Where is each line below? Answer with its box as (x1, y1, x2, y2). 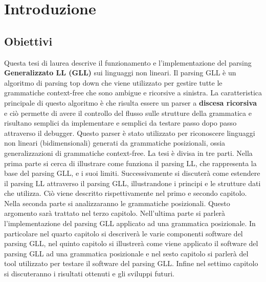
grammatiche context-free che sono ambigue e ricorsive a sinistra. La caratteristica (4, 87, 262, 98)
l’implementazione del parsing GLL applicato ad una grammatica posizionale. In (4, 218, 256, 229)
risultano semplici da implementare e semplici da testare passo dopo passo (4, 117, 237, 128)
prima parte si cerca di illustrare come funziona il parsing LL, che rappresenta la (4, 157, 257, 168)
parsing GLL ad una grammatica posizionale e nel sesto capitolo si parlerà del (4, 248, 249, 258)
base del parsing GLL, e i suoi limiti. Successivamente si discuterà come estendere (4, 168, 260, 178)
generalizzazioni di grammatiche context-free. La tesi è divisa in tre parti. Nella (4, 147, 253, 158)
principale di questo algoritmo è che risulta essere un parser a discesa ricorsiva (4, 97, 257, 108)
